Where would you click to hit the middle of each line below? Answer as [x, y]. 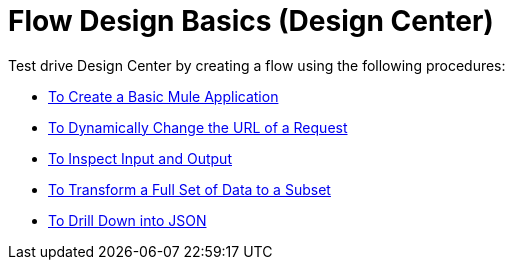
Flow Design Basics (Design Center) [251, 21]
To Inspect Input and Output [140, 158]
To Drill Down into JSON [127, 220]
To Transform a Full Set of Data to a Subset [189, 189]
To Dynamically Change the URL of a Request [198, 127]
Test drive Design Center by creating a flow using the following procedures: [257, 65]
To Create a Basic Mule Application [163, 96]
